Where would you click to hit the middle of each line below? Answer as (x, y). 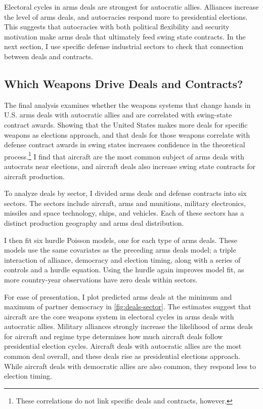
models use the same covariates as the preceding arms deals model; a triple (120, 250)
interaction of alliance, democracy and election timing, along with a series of (122, 259)
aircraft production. (34, 176)
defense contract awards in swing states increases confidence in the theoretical (125, 145)
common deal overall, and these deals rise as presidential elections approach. (122, 356)
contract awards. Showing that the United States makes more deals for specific (126, 124)
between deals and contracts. (49, 56)
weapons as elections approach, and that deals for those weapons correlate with (127, 134)
